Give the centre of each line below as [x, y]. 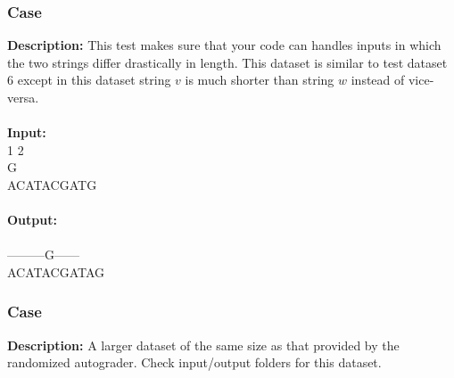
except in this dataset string [94, 80]
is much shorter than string [260, 80]
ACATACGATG [52, 184]
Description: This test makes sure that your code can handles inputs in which [224, 45]
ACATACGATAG [56, 271]
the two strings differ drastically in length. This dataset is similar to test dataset [227, 62]
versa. [23, 97]
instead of [378, 80]
